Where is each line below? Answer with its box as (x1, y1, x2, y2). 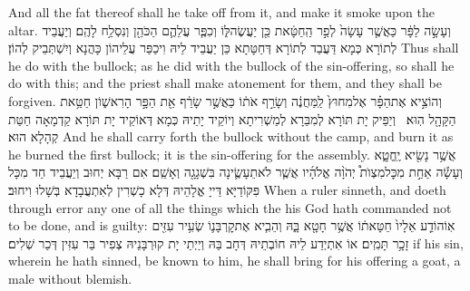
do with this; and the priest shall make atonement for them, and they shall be (8, 73, 442, 92)
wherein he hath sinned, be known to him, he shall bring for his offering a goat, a (8, 251, 461, 270)
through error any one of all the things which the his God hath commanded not (8, 198, 452, 217)
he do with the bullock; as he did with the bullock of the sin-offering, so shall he (8, 55, 455, 74)
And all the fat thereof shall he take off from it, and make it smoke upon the (8, 3, 435, 21)
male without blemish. (8, 268, 132, 287)
